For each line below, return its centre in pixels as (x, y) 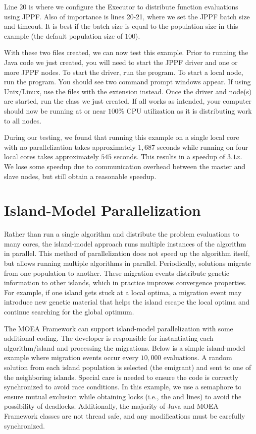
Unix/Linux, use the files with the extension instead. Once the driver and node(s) (128, 91)
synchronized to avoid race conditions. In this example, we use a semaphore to (123, 387)
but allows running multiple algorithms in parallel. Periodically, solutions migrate (128, 263)
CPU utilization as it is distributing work (189, 110)
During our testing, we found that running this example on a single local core (122, 137)
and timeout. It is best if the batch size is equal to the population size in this (121, 26)
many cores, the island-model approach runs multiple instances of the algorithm (125, 243)
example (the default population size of (63, 35)
